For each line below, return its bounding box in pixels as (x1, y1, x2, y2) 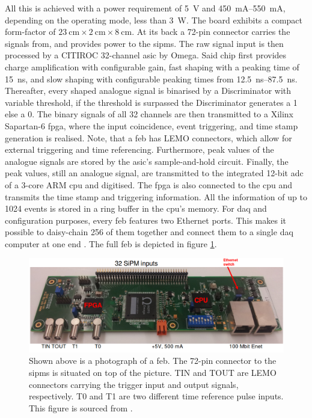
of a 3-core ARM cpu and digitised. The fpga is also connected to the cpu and (5, 178, 293, 191)
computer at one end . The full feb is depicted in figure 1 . (5, 237, 217, 250)
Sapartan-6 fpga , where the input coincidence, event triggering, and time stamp (5, 119, 298, 132)
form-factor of (5, 25, 56, 38)
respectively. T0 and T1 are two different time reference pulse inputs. (29, 390, 284, 402)
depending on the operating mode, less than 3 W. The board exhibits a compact (5, 13, 302, 26)
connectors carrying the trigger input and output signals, (29, 378, 239, 390)
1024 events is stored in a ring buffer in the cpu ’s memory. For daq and (5, 202, 267, 215)
